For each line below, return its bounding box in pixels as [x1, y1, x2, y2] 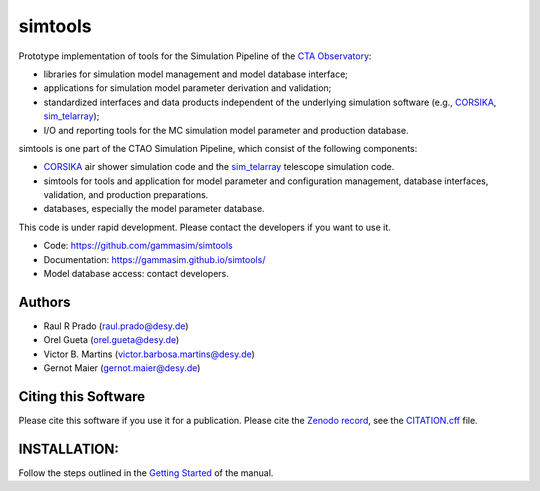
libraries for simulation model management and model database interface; [43, 68, 349, 80]
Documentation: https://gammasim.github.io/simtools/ [43, 253, 266, 265]
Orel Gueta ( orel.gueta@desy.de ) [43, 334, 180, 346]
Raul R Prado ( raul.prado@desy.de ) [43, 320, 189, 332]
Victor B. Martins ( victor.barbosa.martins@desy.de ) [43, 348, 255, 360]
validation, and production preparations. [43, 189, 209, 201]
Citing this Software [18, 388, 145, 405]
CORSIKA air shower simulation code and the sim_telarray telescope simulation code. [43, 161, 395, 173]
